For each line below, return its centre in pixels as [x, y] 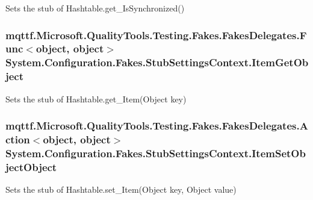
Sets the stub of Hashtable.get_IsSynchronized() [95, 8]
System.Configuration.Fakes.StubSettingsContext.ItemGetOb [157, 62]
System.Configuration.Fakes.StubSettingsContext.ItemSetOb [156, 153]
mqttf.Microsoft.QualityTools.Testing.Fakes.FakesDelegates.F [156, 35]
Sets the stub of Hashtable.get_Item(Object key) [96, 98]
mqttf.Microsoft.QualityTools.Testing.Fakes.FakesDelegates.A [157, 126]
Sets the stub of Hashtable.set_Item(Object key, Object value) [121, 189]
